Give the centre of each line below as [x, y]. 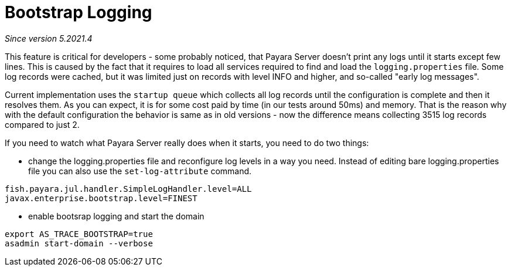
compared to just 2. [42, 124]
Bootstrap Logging [79, 12]
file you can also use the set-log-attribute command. [140, 171]
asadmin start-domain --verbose [79, 243]
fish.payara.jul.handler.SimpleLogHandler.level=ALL [128, 189]
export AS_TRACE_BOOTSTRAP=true [79, 234]
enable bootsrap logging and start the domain [116, 216]
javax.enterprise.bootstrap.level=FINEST [101, 198]
